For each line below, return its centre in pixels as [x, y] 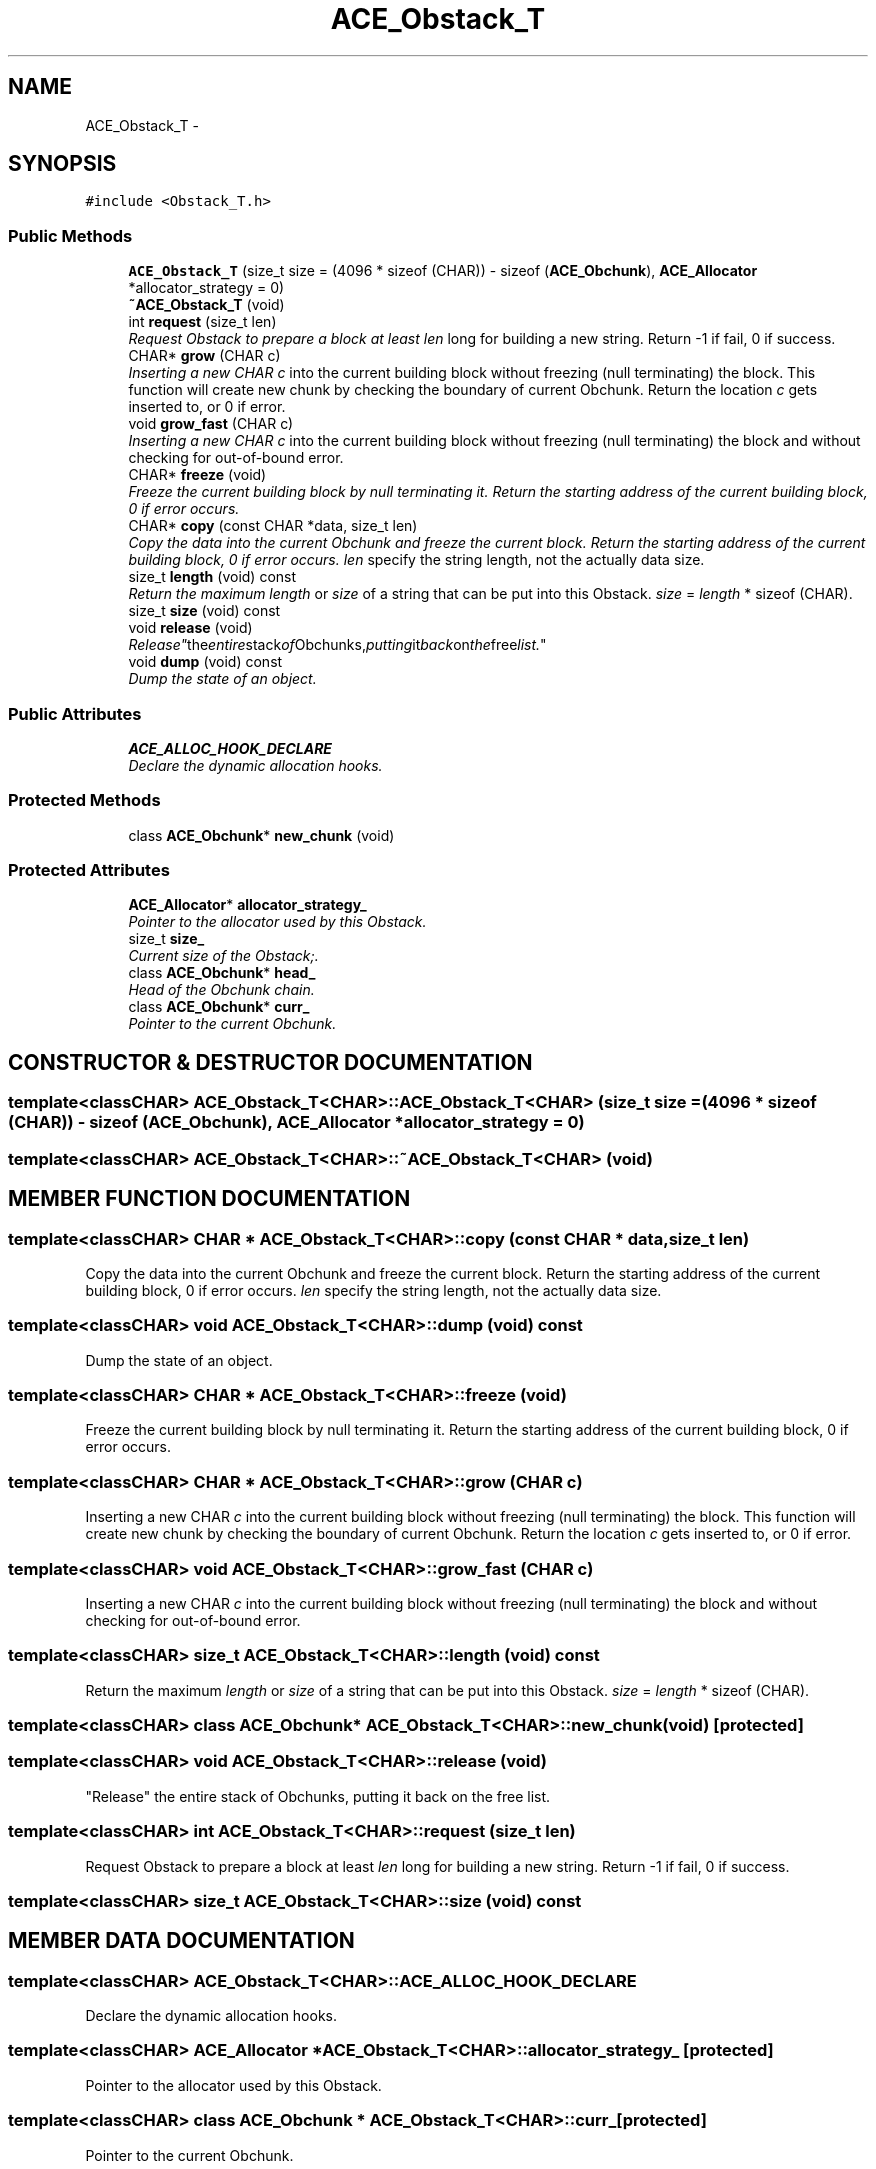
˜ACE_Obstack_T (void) [206, 305]
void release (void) [190, 628]
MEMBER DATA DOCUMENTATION [181, 1941]
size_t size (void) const [204, 611]
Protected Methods [84, 800]
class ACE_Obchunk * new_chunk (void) [261, 835]
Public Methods [70, 235]
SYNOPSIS [62, 164]
